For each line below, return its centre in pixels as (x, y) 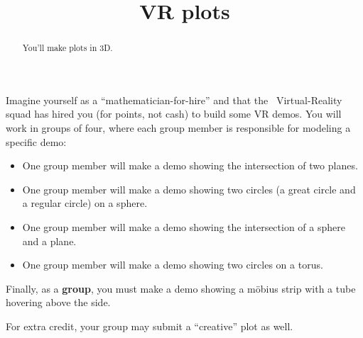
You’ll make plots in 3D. (67, 48)
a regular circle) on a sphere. (85, 203)
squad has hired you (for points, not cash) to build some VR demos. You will (174, 114)
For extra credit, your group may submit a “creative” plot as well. (150, 326)
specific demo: (36, 141)
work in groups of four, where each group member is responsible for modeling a (178, 128)
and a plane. (49, 241)
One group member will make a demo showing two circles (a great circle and (189, 189)
